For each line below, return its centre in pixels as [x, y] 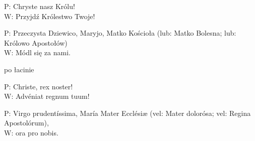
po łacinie [19, 69]
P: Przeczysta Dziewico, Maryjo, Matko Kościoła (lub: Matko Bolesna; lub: [120, 33]
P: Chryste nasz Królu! [40, 6]
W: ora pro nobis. [31, 132]
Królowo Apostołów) [36, 42]
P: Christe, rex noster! [39, 86]
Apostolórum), [26, 123]
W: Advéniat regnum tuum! [47, 96]
